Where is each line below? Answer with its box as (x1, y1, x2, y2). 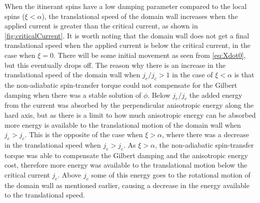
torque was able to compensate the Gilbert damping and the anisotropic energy (4, 150, 248, 160)
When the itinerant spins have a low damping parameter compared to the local (4, 1, 247, 11)
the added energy (189, 89, 242, 100)
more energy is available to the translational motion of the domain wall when (4, 119, 241, 130)
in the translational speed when (4, 139, 101, 150)
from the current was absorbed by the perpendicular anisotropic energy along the (4, 100, 253, 110)
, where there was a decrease (161, 129, 249, 140)
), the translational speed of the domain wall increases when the (41, 10, 238, 21)
